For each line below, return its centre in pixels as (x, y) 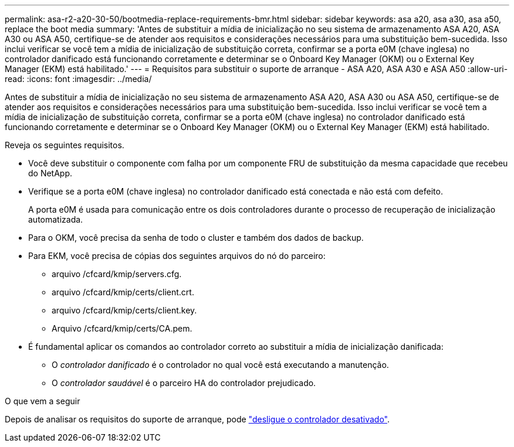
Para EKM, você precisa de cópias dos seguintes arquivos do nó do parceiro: (177, 256)
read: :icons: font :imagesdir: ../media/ (78, 79)
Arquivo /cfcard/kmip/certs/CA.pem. (122, 328)
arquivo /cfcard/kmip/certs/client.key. (124, 310)
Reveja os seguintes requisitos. (65, 145)
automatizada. (56, 219)
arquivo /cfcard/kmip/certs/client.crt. (123, 292)
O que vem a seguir (43, 401)
